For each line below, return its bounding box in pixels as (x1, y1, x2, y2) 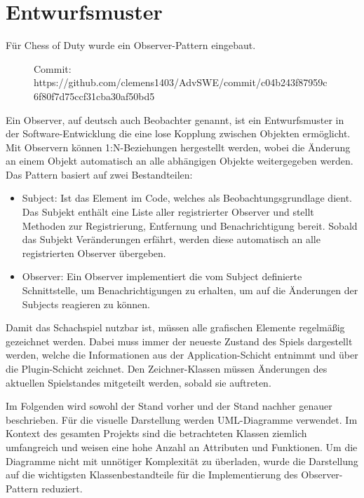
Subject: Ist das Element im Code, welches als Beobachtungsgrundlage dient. (22, 191, 352, 205)
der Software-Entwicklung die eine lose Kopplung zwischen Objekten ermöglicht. (6, 126, 351, 141)
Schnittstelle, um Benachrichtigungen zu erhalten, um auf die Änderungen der (22, 283, 358, 298)
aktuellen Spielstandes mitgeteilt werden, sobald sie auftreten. (6, 375, 271, 389)
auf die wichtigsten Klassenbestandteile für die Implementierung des (6, 467, 298, 482)
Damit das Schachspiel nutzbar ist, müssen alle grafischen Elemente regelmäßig (6, 320, 345, 335)
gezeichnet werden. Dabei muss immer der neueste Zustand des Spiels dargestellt (6, 333, 353, 348)
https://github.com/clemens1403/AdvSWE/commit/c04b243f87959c (34, 75, 328, 90)
